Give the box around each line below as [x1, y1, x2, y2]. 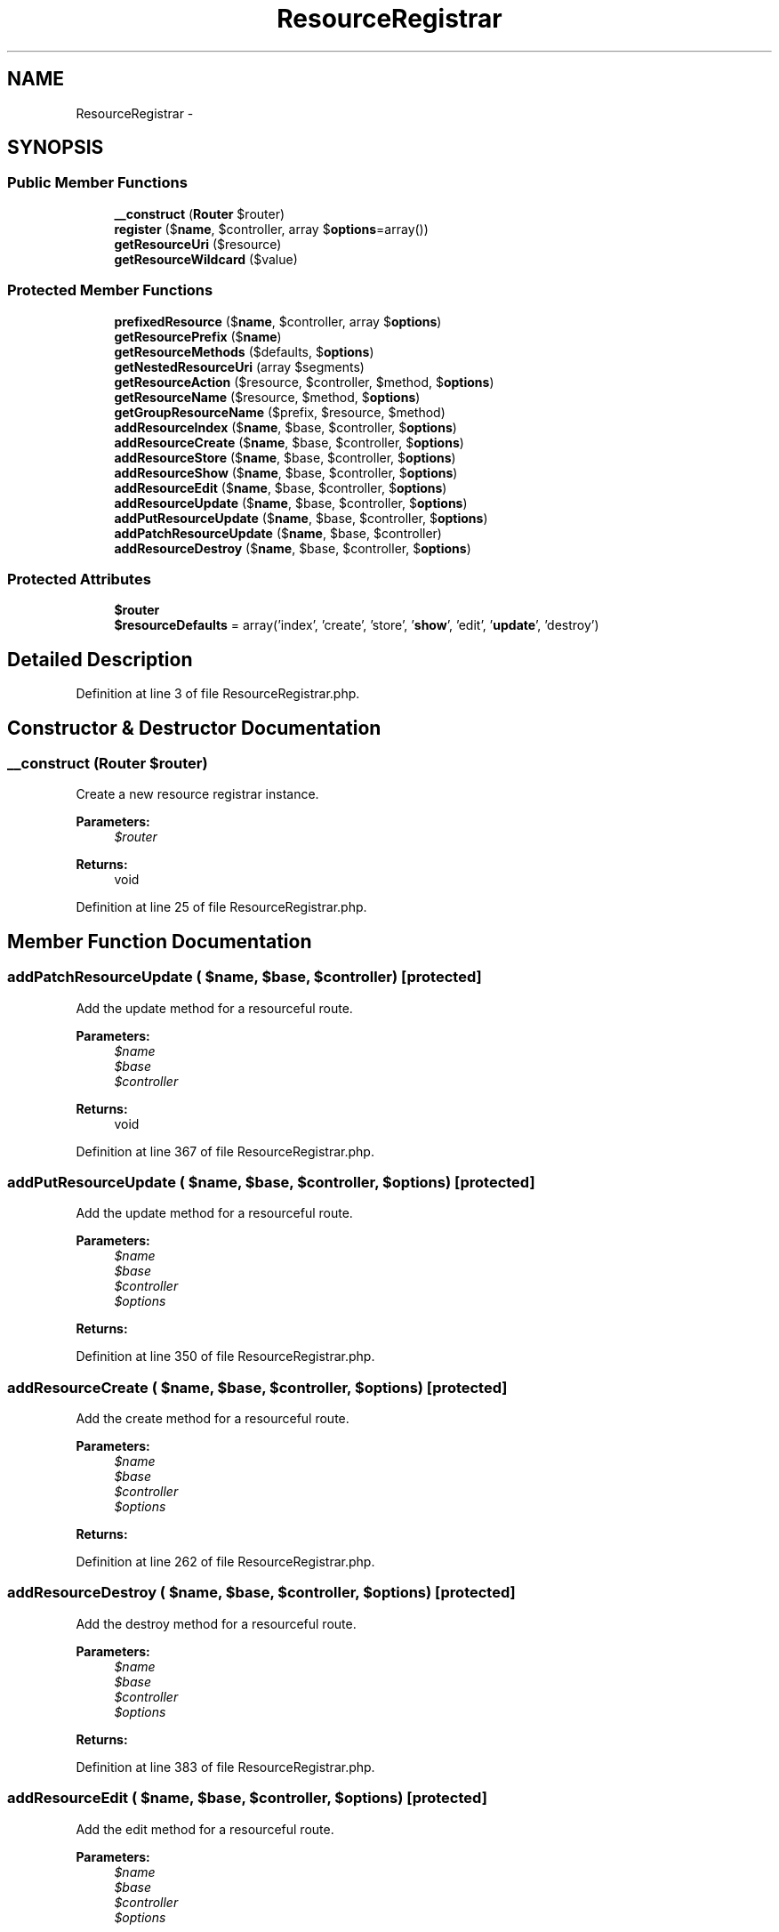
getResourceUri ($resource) [114, 236, 282, 252]
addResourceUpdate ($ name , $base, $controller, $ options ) [114, 495, 468, 511]
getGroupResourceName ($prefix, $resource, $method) [114, 404, 446, 420]
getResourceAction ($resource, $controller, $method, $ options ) [114, 374, 494, 390]
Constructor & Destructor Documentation [7, 716, 381, 739]
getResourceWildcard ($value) [114, 251, 298, 267]
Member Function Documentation [7, 930, 312, 953]
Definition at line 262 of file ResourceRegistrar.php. [76, 1554, 375, 1570]
